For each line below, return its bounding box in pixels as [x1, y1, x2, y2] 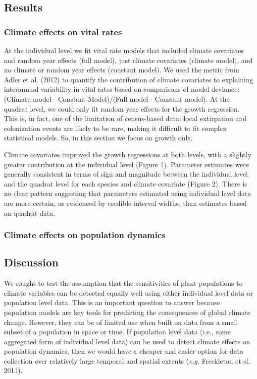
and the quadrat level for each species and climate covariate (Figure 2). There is [4, 178, 247, 189]
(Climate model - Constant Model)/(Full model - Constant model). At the [4, 93, 230, 104]
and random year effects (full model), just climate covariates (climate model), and [4, 55, 253, 65]
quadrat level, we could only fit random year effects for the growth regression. [4, 103, 240, 114]
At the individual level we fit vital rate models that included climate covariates [4, 45, 244, 55]
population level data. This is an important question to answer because [4, 297, 220, 308]
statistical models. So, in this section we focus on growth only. [4, 132, 193, 143]
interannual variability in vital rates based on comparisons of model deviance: [4, 84, 240, 94]
